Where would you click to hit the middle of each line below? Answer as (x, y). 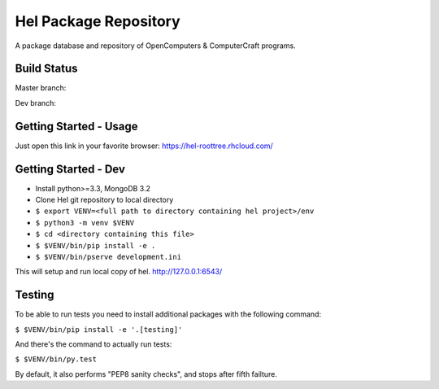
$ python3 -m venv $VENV (85, 223)
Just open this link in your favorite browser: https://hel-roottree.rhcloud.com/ (144, 146)
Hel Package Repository (98, 21)
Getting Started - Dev (70, 169)
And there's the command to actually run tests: (93, 344)
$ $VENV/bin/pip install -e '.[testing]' (99, 329)
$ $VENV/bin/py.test (56, 359)
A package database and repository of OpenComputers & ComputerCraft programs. (155, 46)
